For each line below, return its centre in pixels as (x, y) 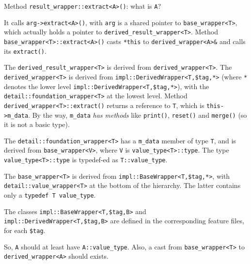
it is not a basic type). (37, 124)
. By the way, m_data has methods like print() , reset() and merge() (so (138, 115)
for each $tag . (25, 230)
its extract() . (25, 51)
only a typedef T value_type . (50, 195)
